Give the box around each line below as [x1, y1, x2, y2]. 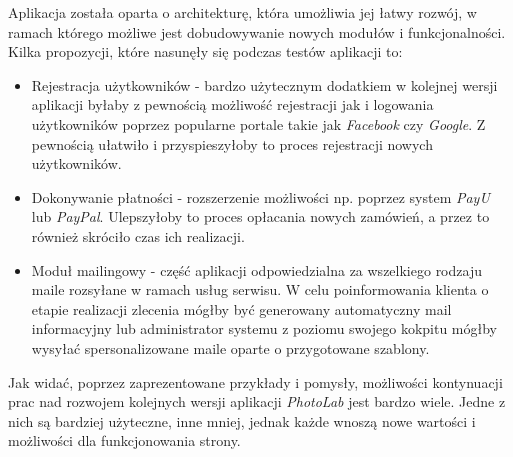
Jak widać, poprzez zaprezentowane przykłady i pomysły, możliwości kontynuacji [8, 371, 503, 392]
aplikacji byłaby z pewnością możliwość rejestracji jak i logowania [31, 94, 434, 115]
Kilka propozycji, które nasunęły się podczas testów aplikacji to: [8, 41, 403, 62]
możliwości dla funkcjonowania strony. [8, 430, 241, 451]
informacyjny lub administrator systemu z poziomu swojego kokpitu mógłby [31, 318, 498, 339]
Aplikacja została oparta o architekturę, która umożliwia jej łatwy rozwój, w [8, 2, 477, 22]
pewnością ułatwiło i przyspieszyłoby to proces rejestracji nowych [31, 133, 433, 154]
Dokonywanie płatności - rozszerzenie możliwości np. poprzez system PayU [31, 186, 490, 207]
